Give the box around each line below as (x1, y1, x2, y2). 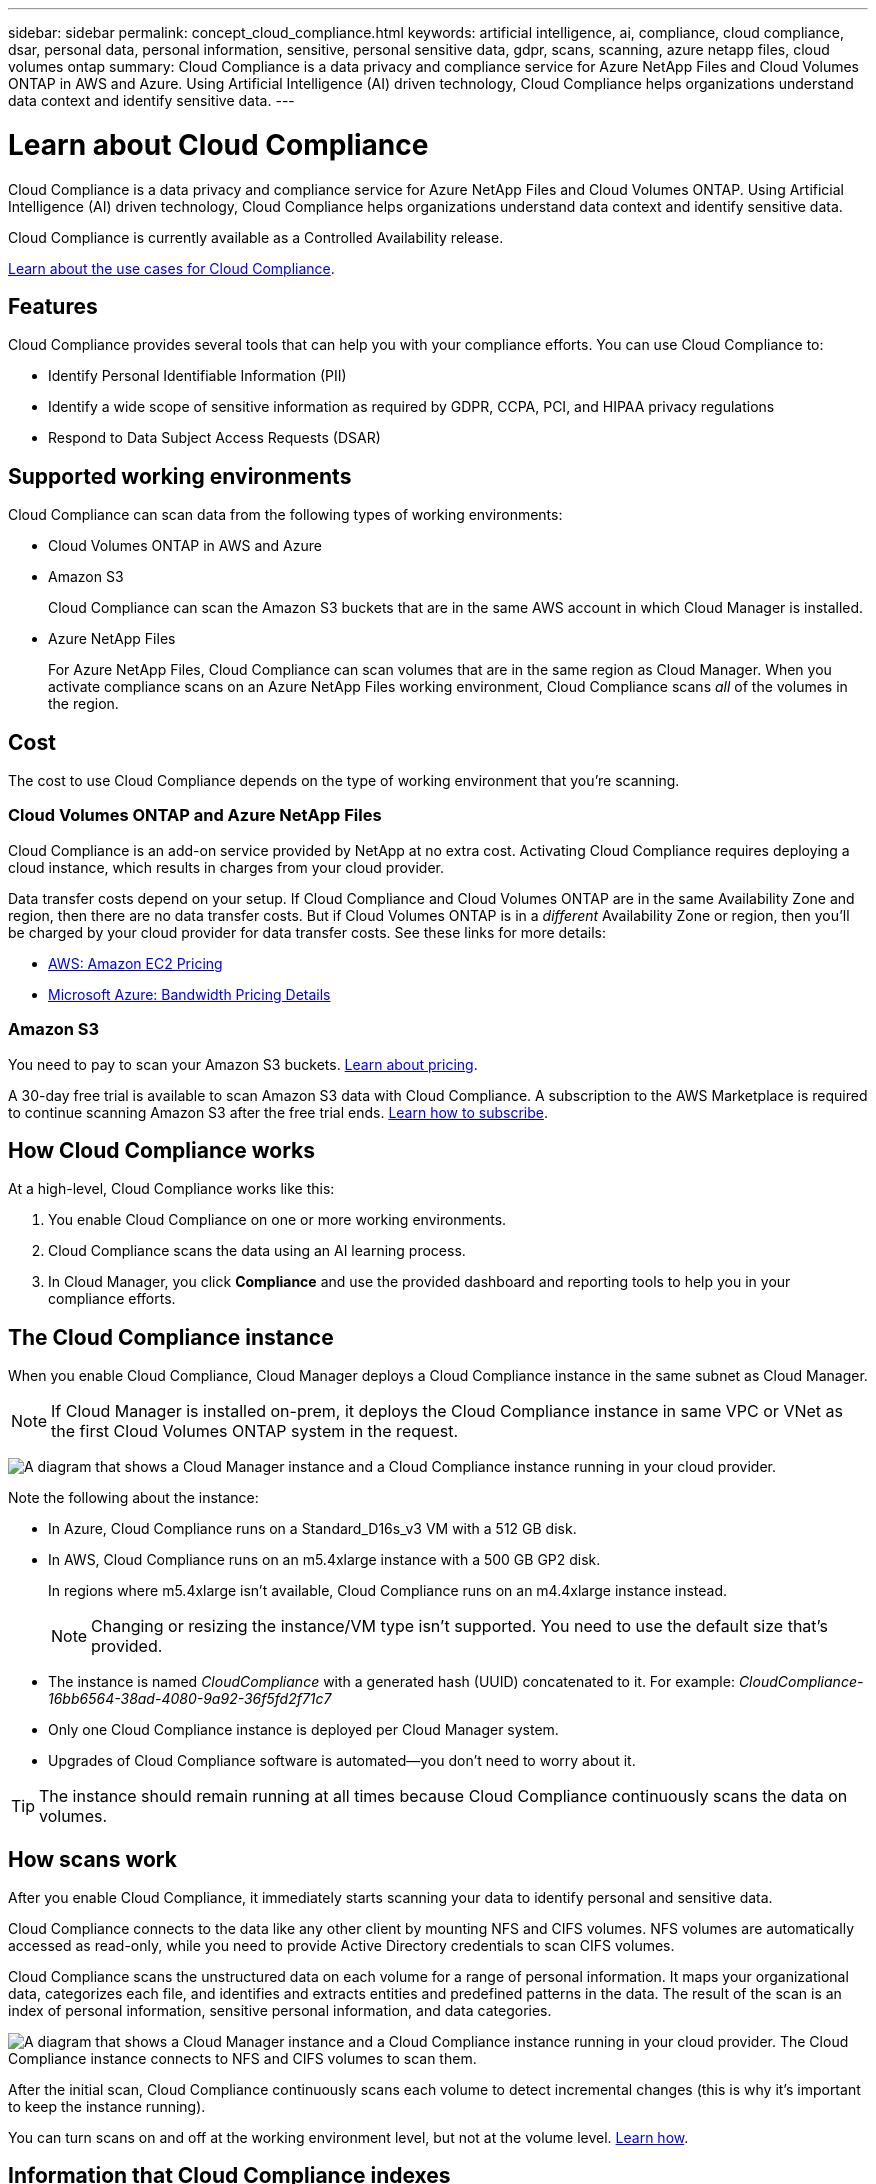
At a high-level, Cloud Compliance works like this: (8, 1180, 335, 1198)
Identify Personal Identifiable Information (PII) (48, 367, 347, 385)
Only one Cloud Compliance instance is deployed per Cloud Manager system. (48, 1721, 559, 1739)
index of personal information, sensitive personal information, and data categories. (8, 2002, 552, 2020)
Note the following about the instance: (8, 1489, 259, 1507)
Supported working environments (8, 463, 352, 489)
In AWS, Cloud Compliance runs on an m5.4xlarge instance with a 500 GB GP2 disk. (48, 1551, 601, 1569)
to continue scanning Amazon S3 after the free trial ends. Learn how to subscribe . (8, 1103, 548, 1121)
